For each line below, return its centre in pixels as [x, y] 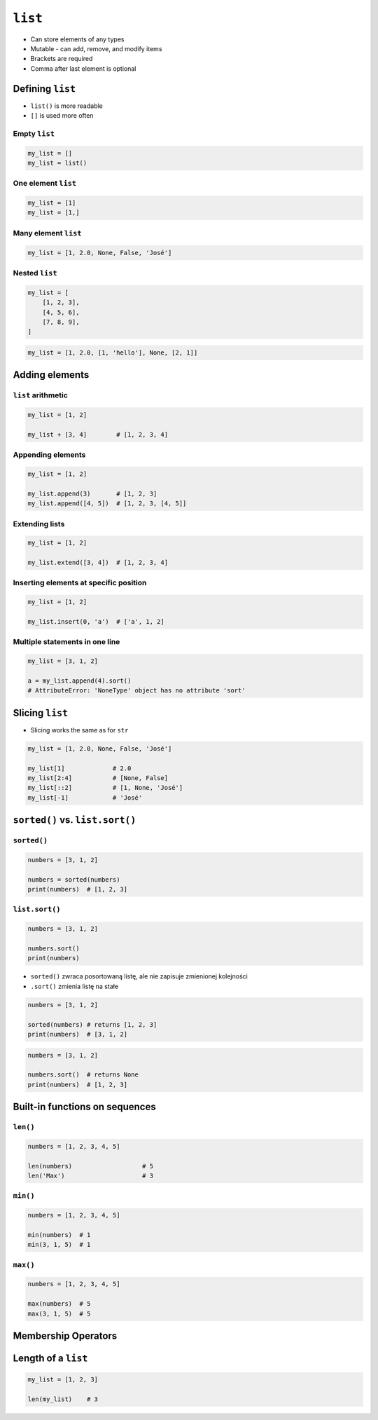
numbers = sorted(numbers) [74, 879]
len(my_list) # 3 [63, 1399]
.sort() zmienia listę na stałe [75, 986]
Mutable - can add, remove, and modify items [96, 48]
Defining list [44, 89]
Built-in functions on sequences [85, 1107]
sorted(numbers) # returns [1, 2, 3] [92, 1024]
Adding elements [51, 375]
